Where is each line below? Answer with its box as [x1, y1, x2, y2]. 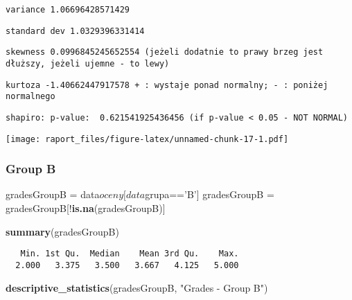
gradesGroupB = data [6, 187, 100, 202]
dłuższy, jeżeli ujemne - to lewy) [6, 58, 170, 69]
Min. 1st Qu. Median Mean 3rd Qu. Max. [20, 249, 239, 259]
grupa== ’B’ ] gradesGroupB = [145, 187, 274, 202]
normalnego [6, 91, 55, 102]
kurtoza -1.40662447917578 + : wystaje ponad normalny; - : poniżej [6, 80, 328, 90]
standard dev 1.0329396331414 [6, 26, 145, 36]
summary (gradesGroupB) [6, 224, 119, 238]
